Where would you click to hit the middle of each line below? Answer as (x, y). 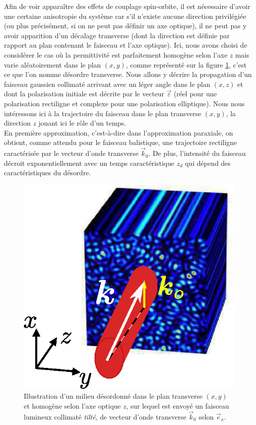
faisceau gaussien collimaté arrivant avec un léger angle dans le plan (107, 84)
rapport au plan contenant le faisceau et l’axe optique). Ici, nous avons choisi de (126, 45)
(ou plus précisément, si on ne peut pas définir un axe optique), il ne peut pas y (125, 26)
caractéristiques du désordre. (47, 173)
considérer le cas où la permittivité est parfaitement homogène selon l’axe (116, 54)
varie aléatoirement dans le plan (53, 64)
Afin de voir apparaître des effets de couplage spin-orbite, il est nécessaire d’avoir (127, 6)
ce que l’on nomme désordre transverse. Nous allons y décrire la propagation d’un (128, 74)
